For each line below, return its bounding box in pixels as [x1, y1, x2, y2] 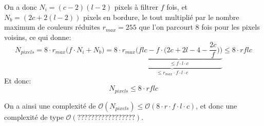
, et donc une [196, 100, 237, 111]
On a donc [4, 2, 37, 12]
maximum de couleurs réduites [4, 22, 100, 32]
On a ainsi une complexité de [4, 100, 96, 111]
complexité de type [4, 111, 64, 122]
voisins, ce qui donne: [4, 31, 71, 42]
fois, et [166, 2, 188, 12]
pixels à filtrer [114, 2, 158, 12]
